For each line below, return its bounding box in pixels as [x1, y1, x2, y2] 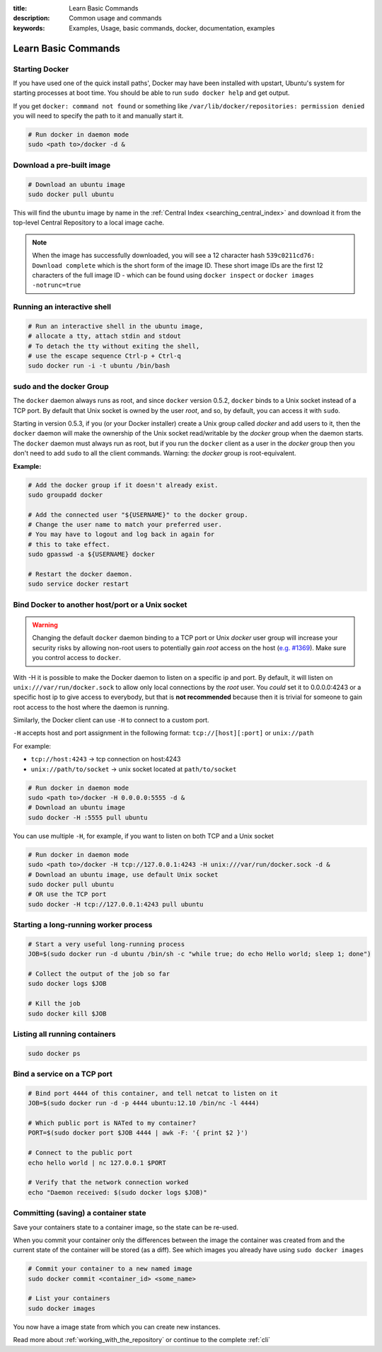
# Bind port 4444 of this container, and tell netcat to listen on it [28, 1089, 279, 1097]
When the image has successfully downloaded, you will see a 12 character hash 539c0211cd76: [32, 251, 316, 260]
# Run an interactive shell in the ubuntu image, [28, 322, 204, 330]
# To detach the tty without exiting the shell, [28, 342, 200, 350]
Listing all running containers [13, 1029, 116, 1039]
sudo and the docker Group [13, 381, 109, 391]
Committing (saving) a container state [13, 1208, 146, 1218]
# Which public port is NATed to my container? [28, 1119, 196, 1127]
